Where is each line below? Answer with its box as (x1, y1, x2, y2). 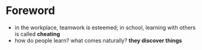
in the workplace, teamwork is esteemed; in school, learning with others (14, 24, 196, 31)
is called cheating (14, 30, 60, 37)
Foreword (5, 4, 56, 18)
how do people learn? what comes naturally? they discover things (14, 37, 182, 44)
